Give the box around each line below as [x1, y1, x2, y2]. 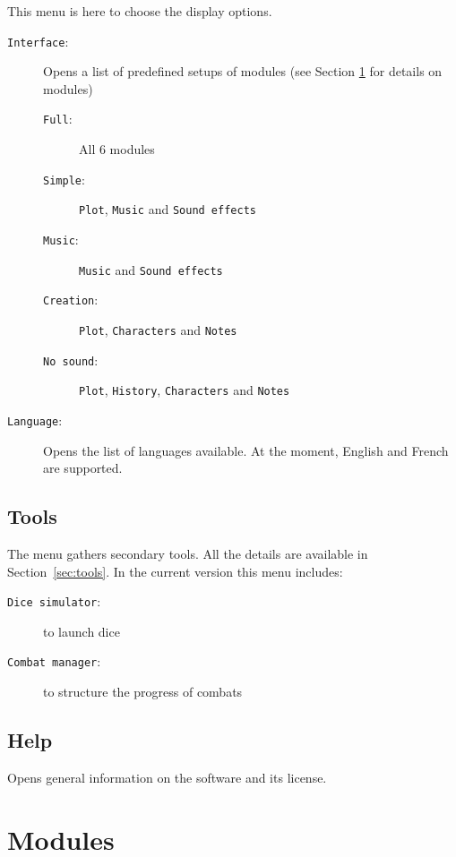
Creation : [43, 290, 99, 309]
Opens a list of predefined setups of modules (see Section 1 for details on [43, 62, 443, 81]
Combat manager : [7, 652, 101, 671]
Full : [43, 109, 73, 128]
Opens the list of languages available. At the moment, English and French [43, 441, 449, 459]
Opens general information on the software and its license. [7, 767, 327, 786]
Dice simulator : [7, 592, 101, 611]
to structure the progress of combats [43, 682, 243, 701]
